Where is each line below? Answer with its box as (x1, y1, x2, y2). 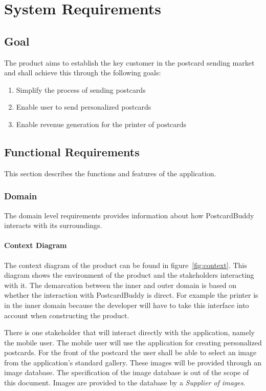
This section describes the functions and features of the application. (4, 168, 216, 178)
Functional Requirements (4, 143, 140, 159)
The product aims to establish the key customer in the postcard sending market (4, 57, 255, 68)
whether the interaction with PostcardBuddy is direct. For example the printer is (4, 290, 258, 300)
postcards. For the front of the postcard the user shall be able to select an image (4, 347, 257, 358)
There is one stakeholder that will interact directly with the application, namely (4, 327, 255, 338)
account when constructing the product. (4, 310, 129, 320)
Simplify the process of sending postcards (16, 84, 146, 95)
